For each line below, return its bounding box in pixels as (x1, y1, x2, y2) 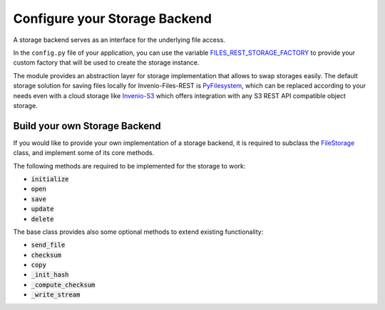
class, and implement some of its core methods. (13, 149, 155, 157)
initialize (31, 175, 69, 183)
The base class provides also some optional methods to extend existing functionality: (13, 228, 264, 236)
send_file (31, 241, 66, 249)
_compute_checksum (31, 281, 96, 289)
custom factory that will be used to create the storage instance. (13, 58, 200, 67)
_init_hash (31, 271, 69, 279)
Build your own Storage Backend (13, 119, 162, 132)
